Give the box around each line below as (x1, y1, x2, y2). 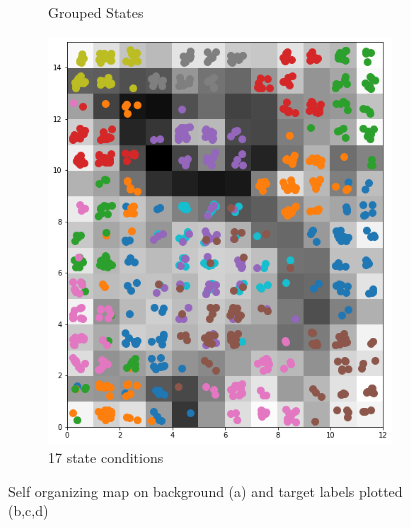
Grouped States (48, 2, 144, 22)
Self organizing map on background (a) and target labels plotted (8, 480, 403, 501)
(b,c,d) (8, 500, 49, 521)
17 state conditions (48, 447, 164, 468)
